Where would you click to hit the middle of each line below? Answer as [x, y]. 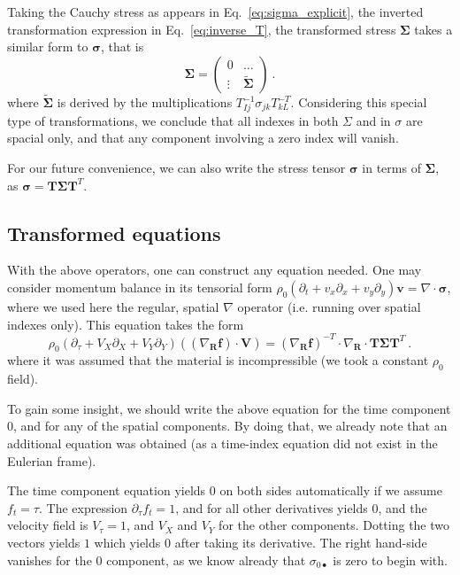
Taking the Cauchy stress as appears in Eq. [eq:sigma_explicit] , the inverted [215, 12]
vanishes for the [50, 559]
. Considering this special [359, 102]
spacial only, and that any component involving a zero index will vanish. [203, 138]
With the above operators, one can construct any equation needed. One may [215, 270]
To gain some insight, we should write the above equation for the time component [229, 408]
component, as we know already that [206, 559]
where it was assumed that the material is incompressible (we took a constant [218, 360]
